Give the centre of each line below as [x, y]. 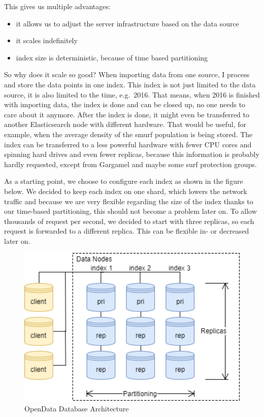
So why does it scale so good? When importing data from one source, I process [127, 74]
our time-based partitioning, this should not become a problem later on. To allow [130, 211]
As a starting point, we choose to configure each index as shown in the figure [124, 181]
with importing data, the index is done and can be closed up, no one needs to [125, 104]
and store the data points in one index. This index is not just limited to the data [130, 84]
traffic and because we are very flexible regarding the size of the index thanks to [129, 201]
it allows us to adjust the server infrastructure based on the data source [127, 23]
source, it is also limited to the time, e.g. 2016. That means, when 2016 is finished [132, 94]
